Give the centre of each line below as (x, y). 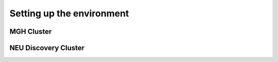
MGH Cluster (31, 32)
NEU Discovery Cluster (47, 48)
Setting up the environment (69, 13)
